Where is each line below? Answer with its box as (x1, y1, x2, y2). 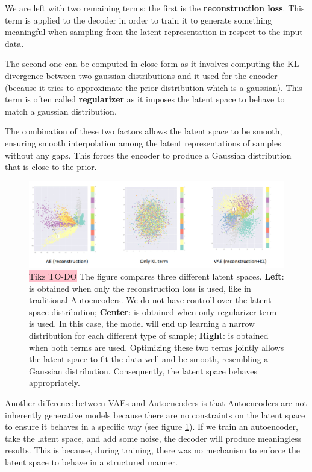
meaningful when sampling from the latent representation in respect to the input (5, 25, 303, 38)
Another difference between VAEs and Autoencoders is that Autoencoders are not (5, 396, 307, 409)
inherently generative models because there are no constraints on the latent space (5, 408, 305, 421)
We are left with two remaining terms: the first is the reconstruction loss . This (5, 2, 305, 14)
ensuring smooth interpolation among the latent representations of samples (5, 136, 281, 149)
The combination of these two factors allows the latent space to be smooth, (5, 125, 282, 137)
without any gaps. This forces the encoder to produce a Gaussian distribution (5, 148, 292, 161)
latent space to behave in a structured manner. (5, 455, 178, 468)
